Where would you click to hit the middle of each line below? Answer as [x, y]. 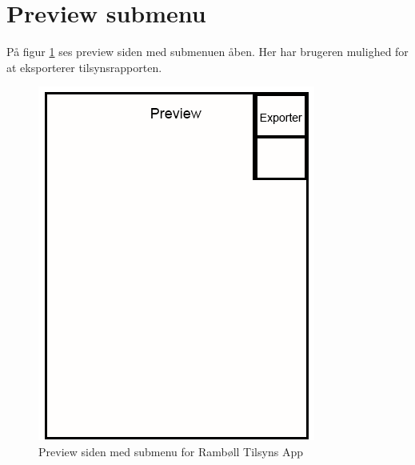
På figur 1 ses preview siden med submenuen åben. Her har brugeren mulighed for [207, 52]
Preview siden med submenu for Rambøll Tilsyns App [171, 451]
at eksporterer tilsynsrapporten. [84, 67]
